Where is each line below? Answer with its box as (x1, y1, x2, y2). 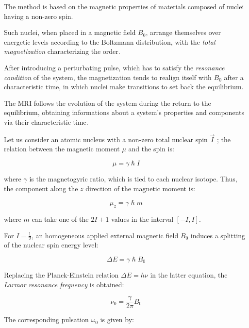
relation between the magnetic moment (4, 144, 120, 154)
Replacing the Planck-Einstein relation (4, 269, 119, 279)
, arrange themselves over (146, 27, 221, 37)
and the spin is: (128, 144, 174, 154)
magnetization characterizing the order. (4, 46, 120, 56)
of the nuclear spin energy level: (4, 240, 99, 250)
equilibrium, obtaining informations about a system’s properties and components (4, 107, 244, 117)
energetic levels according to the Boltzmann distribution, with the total (4, 36, 216, 47)
